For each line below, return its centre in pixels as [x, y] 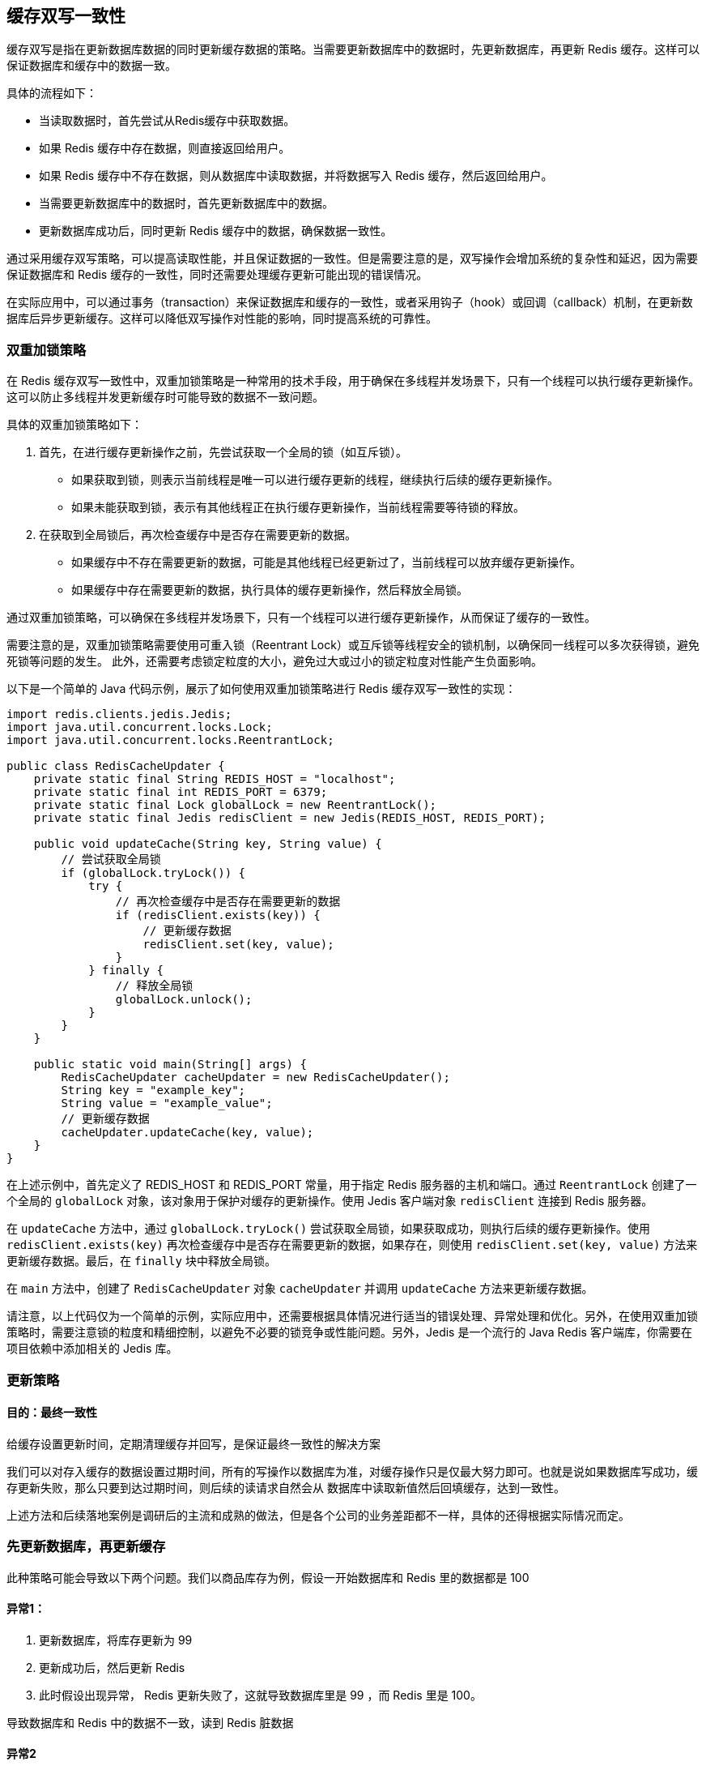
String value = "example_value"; [167, 1103]
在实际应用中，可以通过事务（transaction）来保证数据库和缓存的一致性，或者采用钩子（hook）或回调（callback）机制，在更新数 [350, 302]
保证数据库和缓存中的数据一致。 [91, 66]
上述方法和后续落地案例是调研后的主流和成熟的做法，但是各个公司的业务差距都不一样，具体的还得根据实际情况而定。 [318, 1515]
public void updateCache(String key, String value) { [208, 844]
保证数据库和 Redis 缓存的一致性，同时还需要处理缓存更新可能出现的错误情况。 [217, 275]
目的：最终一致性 [52, 1413]
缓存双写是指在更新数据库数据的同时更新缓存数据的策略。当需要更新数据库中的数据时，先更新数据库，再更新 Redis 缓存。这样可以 [353, 49]
